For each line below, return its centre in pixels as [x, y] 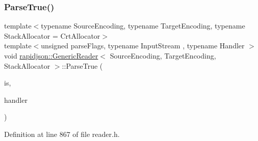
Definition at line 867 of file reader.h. [62, 134]
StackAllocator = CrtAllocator [52, 35]
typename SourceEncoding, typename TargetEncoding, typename [143, 26]
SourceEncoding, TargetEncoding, [163, 55]
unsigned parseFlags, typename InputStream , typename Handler [143, 46]
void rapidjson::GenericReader [51, 55]
